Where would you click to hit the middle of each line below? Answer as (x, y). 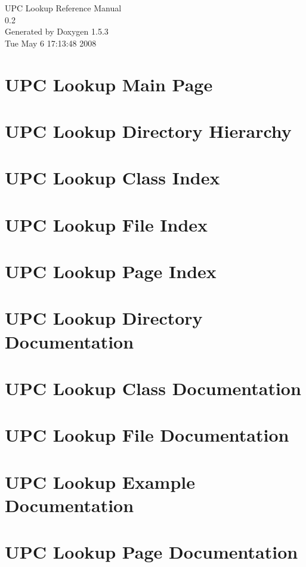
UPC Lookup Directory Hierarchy (148, 130)
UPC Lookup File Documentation (147, 435)
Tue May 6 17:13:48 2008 (51, 43)
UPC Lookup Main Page (109, 84)
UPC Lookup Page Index (111, 271)
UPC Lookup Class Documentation (153, 388)
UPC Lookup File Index (106, 224)
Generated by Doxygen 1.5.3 (57, 31)
